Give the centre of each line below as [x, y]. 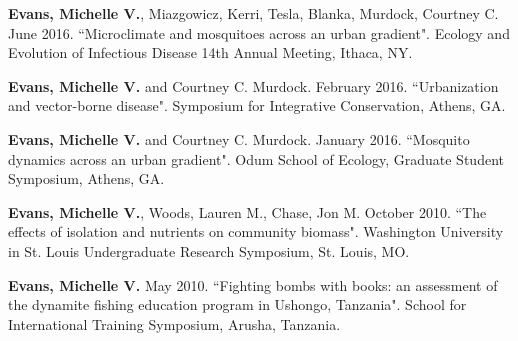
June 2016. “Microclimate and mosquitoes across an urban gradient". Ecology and [259, 32]
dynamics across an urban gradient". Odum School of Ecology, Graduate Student [256, 158]
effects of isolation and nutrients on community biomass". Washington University [256, 231]
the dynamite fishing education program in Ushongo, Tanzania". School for [237, 304]
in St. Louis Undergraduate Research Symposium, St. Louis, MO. [209, 250]
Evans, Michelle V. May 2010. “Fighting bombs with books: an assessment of [253, 284]
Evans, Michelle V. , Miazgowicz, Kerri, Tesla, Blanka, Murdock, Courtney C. [253, 13]
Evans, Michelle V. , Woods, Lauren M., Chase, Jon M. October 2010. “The [247, 211]
